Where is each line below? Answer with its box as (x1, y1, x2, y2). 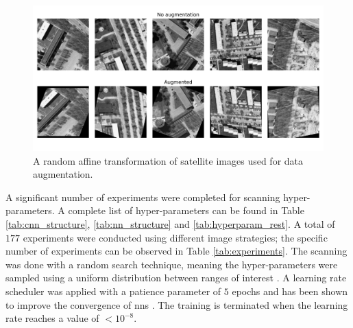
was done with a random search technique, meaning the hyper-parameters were (5, 257, 338, 271)
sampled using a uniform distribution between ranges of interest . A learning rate (5, 270, 347, 285)
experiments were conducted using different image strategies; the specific (23, 230, 328, 244)
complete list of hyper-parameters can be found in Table (68, 203, 304, 218)
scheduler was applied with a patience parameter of (5, 283, 221, 298)
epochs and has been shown (232, 283, 348, 298)
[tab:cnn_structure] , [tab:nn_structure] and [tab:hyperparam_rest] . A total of (5, 216, 335, 231)
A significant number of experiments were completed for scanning (5, 189, 280, 204)
